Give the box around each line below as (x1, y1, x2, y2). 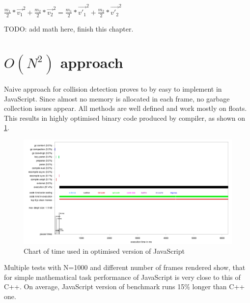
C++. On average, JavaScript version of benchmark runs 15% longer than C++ (4, 281, 245, 292)
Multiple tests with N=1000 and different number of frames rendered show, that (4, 262, 246, 272)
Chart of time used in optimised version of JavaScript (24, 245, 185, 256)
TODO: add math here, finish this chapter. (4, 23, 134, 34)
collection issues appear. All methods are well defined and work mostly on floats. (4, 103, 247, 113)
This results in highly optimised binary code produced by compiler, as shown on (4, 112, 246, 123)
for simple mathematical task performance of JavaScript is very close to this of (4, 271, 241, 282)
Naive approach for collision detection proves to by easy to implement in (4, 84, 222, 94)
